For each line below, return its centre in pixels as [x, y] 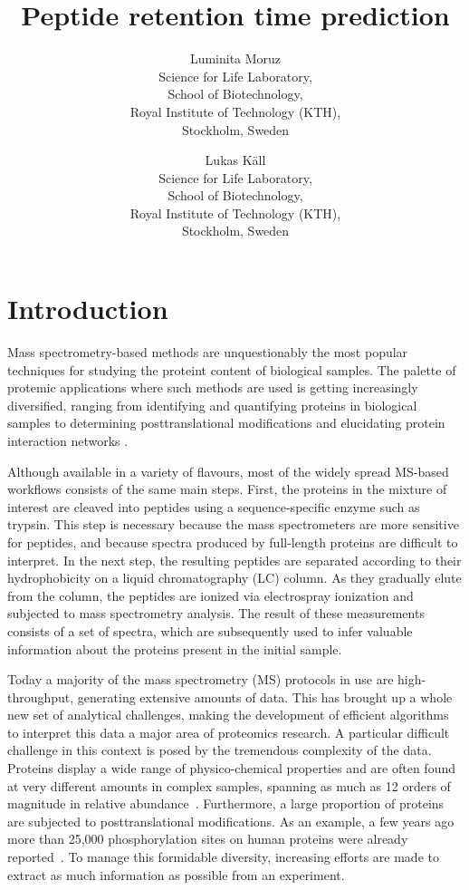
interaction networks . [68, 440]
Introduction [88, 309]
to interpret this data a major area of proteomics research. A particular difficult [229, 732]
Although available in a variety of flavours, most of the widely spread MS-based [228, 471]
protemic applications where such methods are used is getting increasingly [213, 387]
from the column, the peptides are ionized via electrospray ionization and [211, 595]
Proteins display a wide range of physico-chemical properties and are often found [231, 768]
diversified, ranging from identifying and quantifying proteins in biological [212, 405]
